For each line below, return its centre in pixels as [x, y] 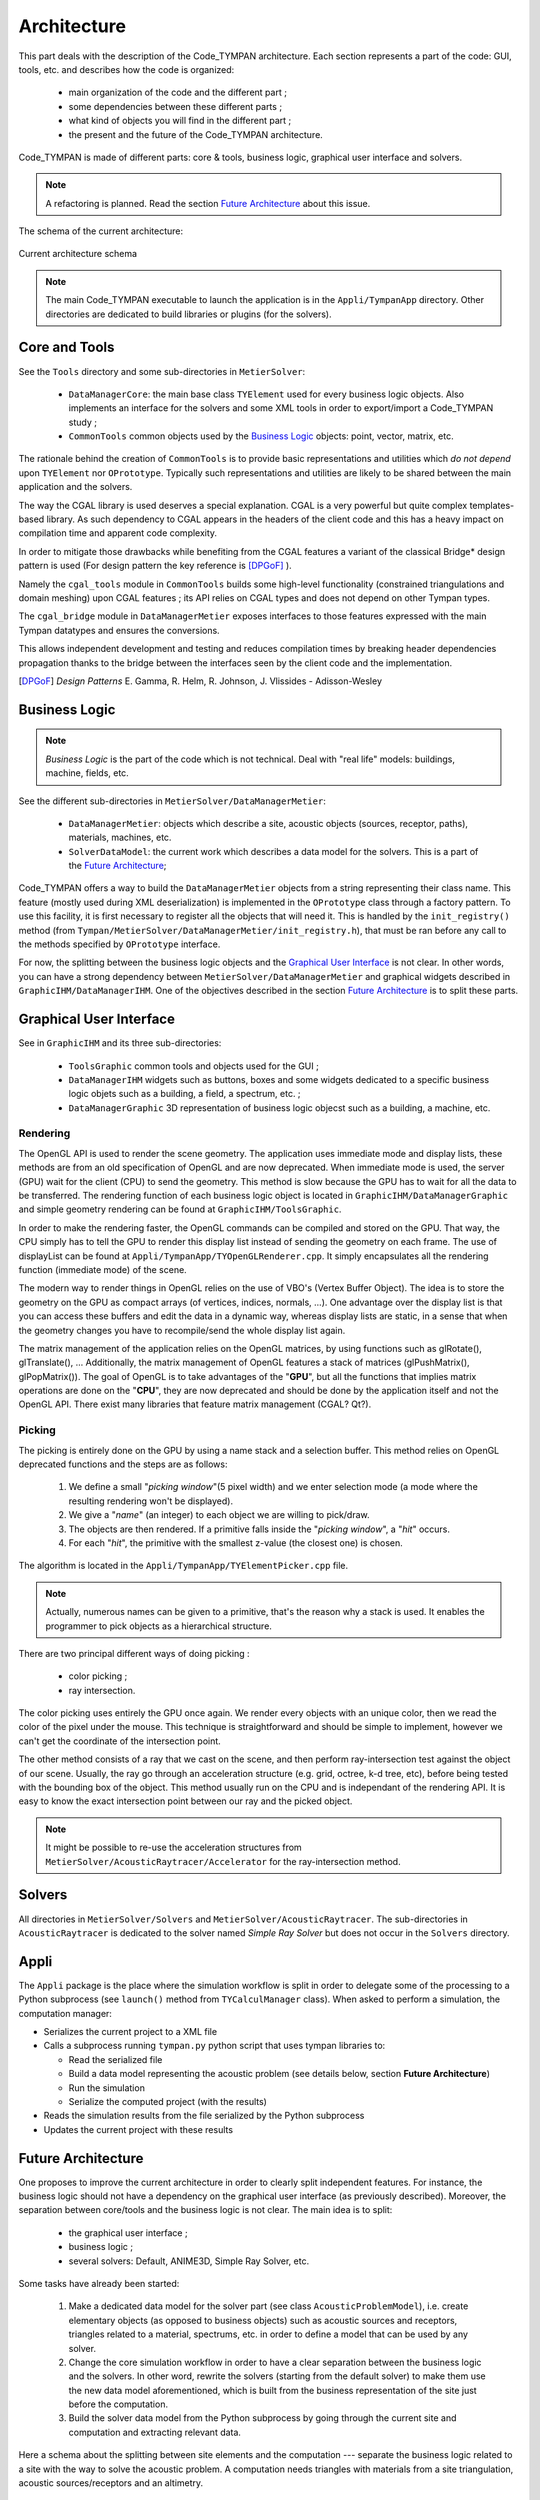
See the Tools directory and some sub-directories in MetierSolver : [162, 371]
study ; [82, 422]
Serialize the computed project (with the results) [167, 2101]
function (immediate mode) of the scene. [102, 1269]
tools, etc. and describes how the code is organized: [126, 69]
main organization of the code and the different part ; [177, 92]
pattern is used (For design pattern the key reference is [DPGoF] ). [155, 566]
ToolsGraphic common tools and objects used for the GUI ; [193, 1066]
